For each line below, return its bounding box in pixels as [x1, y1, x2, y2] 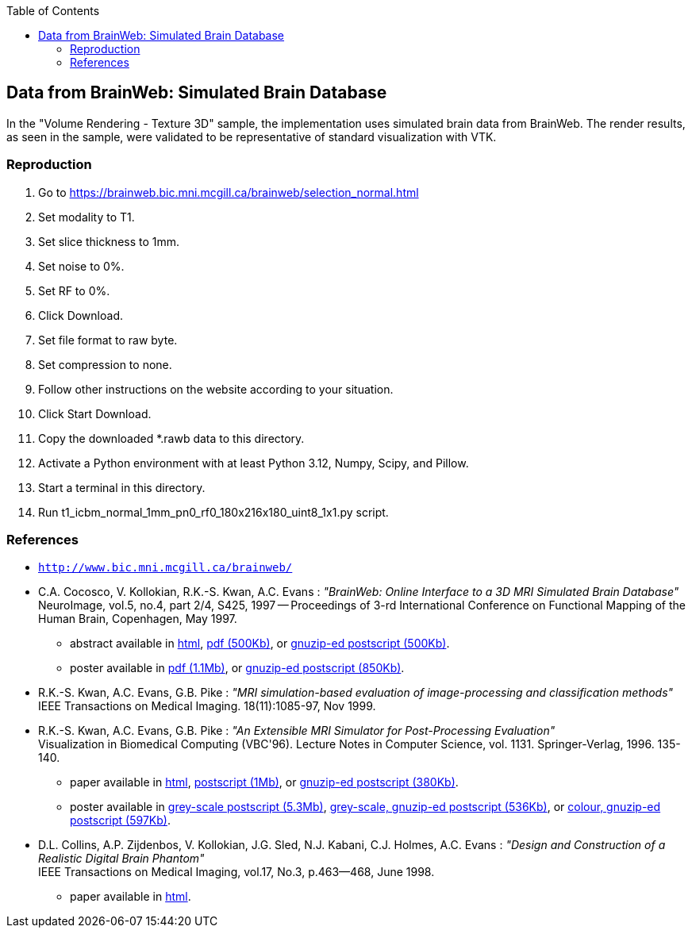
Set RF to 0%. [38, 283, 110, 298]
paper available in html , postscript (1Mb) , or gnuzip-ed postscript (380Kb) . [70, 775, 459, 790]
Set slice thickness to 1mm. [38, 234, 180, 248]
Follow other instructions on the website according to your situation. [38, 382, 394, 396]
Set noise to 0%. [38, 259, 125, 273]
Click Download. [38, 308, 123, 322]
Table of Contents [6, 4, 100, 17]
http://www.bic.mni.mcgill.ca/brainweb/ [38, 561, 293, 575]
